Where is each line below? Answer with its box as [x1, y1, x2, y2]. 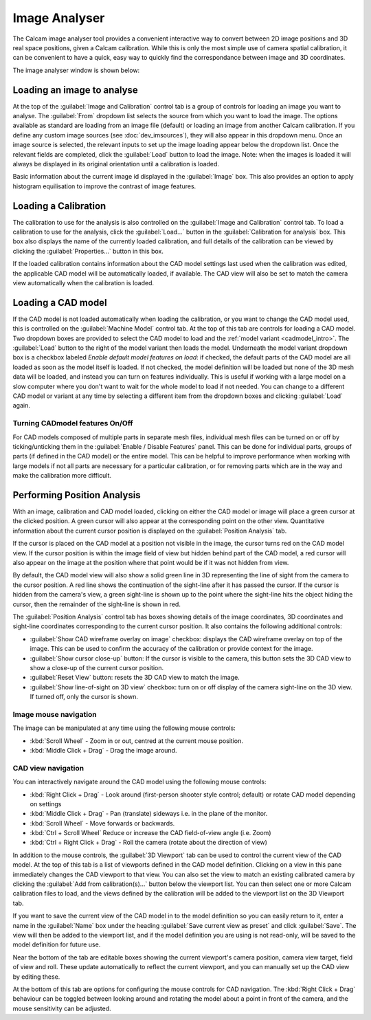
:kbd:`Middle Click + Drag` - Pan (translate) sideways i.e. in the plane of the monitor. [30, 810, 268, 818]
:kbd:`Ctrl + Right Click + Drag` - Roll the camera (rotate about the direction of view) [30, 839, 268, 847]
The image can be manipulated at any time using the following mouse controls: [12, 724, 236, 732]
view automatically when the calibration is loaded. [12, 279, 155, 287]
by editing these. [12, 973, 60, 981]
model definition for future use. [12, 940, 101, 949]
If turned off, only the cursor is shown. [30, 693, 139, 701]
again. [12, 401, 31, 410]
